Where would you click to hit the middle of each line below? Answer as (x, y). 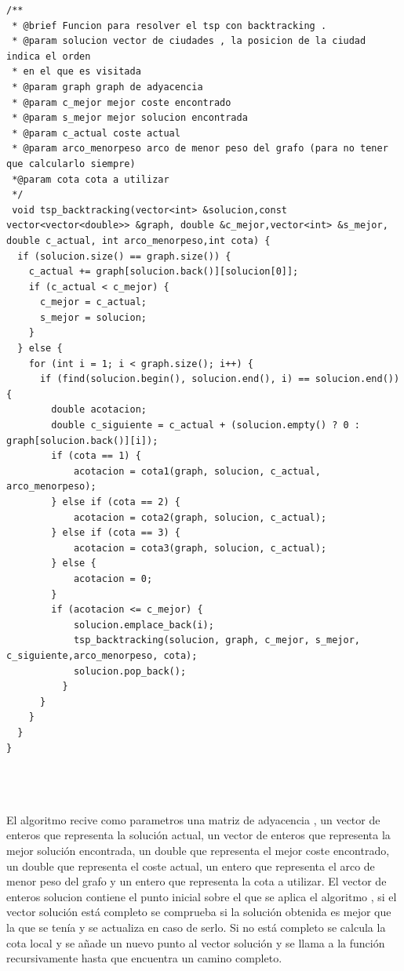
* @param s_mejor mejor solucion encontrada (130, 118)
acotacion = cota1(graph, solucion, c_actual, (197, 471)
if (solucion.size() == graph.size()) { (124, 256)
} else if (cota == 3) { (116, 533)
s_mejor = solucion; (93, 317)
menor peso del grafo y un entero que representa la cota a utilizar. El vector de (197, 881)
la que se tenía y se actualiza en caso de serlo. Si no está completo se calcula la (196, 927)
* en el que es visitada (76, 72)
